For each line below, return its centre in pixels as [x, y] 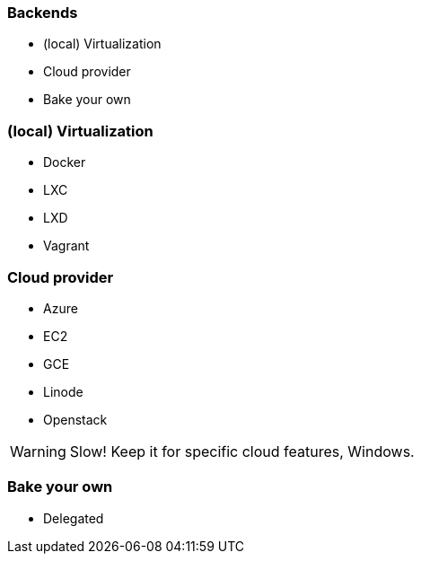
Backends [43, 13]
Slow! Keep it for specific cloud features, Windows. [242, 451]
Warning [38, 451]
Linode [63, 391]
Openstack [75, 419]
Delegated [74, 518]
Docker [65, 162]
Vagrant [66, 246]
